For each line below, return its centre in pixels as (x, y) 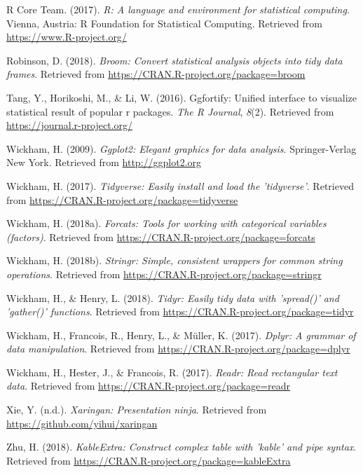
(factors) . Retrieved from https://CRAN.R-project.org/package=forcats (161, 236)
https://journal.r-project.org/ (69, 125)
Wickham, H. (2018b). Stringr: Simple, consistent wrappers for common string (174, 260)
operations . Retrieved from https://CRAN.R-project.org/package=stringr (164, 274)
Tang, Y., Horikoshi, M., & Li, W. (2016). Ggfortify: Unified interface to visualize (181, 97)
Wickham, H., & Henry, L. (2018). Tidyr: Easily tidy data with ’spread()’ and (173, 297)
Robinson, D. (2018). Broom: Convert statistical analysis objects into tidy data (174, 60)
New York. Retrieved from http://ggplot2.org (104, 162)
